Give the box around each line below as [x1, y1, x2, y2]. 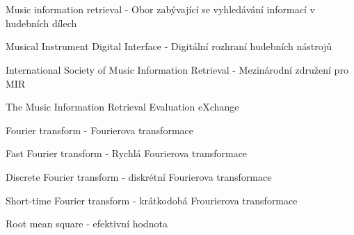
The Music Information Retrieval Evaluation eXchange [6, 99, 239, 114]
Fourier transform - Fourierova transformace [6, 122, 193, 137]
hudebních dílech [6, 15, 77, 30]
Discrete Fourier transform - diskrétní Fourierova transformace [6, 169, 272, 184]
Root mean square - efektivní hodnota [6, 216, 168, 231]
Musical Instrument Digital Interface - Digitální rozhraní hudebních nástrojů [6, 39, 332, 54]
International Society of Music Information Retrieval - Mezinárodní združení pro [6, 62, 348, 76]
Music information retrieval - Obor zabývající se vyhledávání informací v [6, 2, 315, 17]
